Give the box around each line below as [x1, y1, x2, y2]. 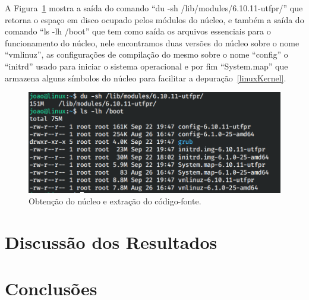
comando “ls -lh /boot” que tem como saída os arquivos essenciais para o [5, 25, 271, 37]
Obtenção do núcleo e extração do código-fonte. [29, 195, 201, 207]
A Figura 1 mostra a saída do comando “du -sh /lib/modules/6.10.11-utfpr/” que [5, 2, 303, 14]
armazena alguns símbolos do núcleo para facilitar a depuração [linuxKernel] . [5, 71, 286, 84]
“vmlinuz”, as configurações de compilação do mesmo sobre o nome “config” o [5, 48, 288, 61]
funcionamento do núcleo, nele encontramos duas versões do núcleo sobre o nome [5, 36, 299, 49]
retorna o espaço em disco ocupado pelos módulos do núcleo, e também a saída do [5, 13, 304, 26]
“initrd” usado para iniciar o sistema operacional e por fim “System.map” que [5, 59, 288, 72]
